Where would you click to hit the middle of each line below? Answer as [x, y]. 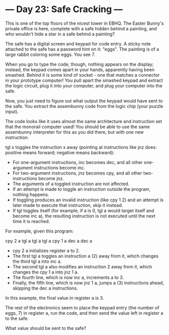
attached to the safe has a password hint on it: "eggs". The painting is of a [82, 49]
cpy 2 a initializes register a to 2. [46, 250]
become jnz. [51, 178]
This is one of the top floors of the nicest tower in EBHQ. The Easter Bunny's [84, 23]
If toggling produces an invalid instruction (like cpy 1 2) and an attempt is [88, 200]
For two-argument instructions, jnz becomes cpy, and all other [77, 173]
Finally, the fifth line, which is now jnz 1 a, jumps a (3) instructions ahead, [88, 283]
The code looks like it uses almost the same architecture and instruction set [84, 121]
